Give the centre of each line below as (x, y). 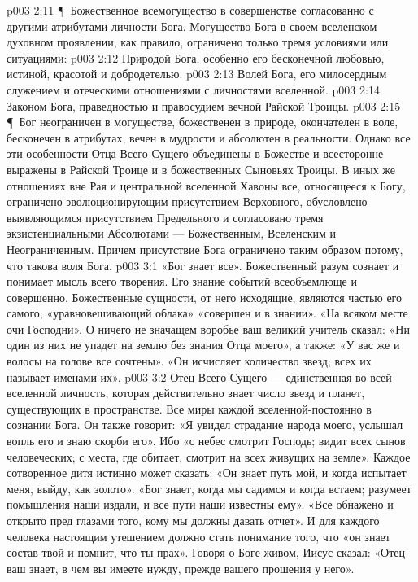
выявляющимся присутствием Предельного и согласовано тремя (165, 217)
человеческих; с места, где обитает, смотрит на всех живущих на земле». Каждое (209, 456)
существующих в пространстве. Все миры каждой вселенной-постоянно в (189, 408)
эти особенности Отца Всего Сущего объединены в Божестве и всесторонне (195, 153)
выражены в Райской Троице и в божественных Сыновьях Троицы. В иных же (201, 169)
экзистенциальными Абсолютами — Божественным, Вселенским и (172, 233)
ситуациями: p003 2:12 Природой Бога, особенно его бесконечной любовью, (196, 57)
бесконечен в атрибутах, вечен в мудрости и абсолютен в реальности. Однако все (209, 137)
